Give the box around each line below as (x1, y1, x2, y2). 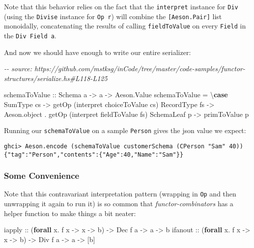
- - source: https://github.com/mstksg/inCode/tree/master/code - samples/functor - (4, 63, 245, 74)
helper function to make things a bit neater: (4, 208, 136, 218)
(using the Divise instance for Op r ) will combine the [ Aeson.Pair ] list (4, 11, 222, 21)
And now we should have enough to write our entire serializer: (4, 47, 191, 57)
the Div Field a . (4, 30, 56, 40)
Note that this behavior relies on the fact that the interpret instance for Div (4, 1, 238, 11)
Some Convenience (4, 169, 80, 182)
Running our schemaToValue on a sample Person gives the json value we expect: (4, 125, 246, 136)
